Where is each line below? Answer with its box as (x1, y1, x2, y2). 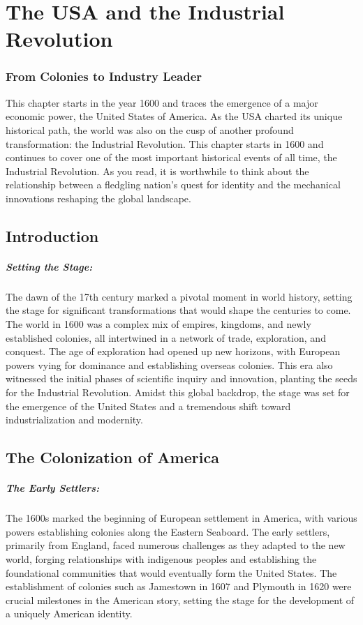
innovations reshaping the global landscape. (6, 190, 191, 205)
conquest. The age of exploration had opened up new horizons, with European (6, 344, 341, 359)
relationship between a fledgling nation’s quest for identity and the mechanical (6, 177, 341, 192)
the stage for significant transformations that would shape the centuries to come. (6, 303, 351, 317)
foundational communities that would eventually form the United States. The (6, 565, 337, 580)
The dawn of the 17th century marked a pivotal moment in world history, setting (6, 289, 353, 303)
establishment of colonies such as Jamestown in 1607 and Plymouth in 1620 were (6, 579, 352, 594)
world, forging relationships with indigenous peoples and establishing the (6, 551, 317, 566)
